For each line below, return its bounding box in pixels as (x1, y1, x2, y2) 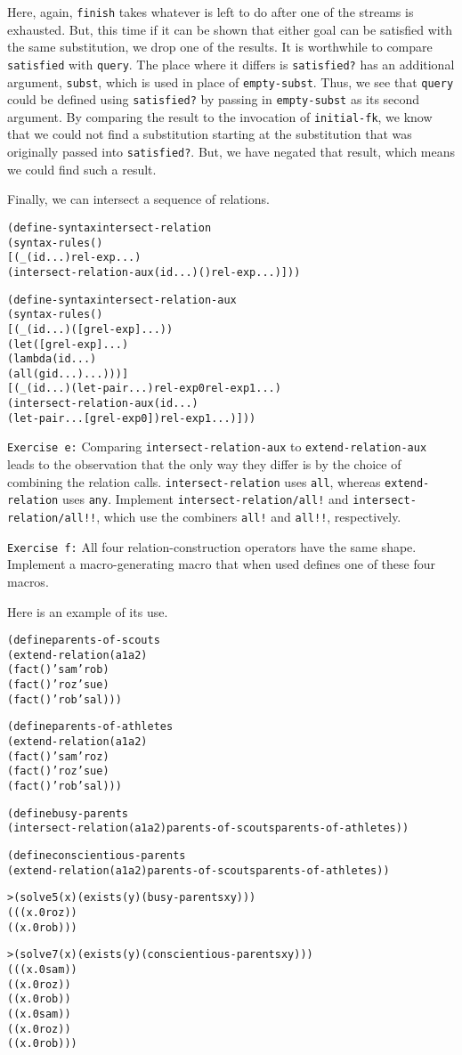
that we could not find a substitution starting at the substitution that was (7, 125, 412, 143)
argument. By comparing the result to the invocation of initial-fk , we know (7, 107, 433, 126)
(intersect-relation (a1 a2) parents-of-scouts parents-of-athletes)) (7, 822, 409, 835)
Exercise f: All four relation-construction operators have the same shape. (7, 537, 417, 556)
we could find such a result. (7, 159, 157, 178)
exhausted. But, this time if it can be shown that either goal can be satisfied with (7, 20, 452, 38)
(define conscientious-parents (7, 848, 186, 862)
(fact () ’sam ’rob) (7, 663, 109, 677)
